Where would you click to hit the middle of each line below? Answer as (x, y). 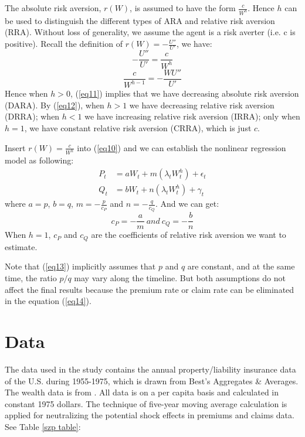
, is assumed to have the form (183, 8)
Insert (15, 147)
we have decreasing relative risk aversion (202, 105)
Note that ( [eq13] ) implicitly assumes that (80, 266)
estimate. (21, 246)
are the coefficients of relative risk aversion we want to (189, 235)
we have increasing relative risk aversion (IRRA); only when (192, 116)
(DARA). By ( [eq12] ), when (55, 105)
